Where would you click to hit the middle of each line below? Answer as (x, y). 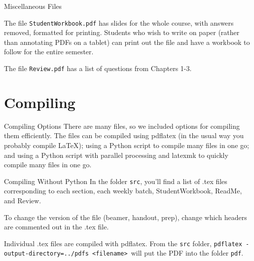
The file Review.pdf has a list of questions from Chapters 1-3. (98, 68)
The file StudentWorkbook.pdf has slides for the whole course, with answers (119, 22)
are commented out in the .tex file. (56, 227)
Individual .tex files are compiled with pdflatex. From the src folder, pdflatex (123, 243)
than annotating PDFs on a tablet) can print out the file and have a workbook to (127, 42)
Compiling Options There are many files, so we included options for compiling (122, 126)
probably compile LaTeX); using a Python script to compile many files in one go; (127, 145)
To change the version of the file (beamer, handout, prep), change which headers (126, 217)
